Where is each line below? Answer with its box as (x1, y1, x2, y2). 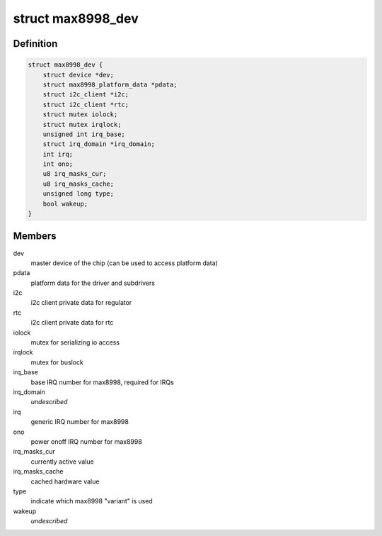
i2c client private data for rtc (30, 318, 114, 327)
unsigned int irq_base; (42, 130, 125, 138)
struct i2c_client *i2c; (42, 91, 129, 99)
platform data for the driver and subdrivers (30, 279, 156, 287)
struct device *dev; (42, 71, 115, 79)
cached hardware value (30, 477, 100, 486)
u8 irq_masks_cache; (42, 179, 115, 188)
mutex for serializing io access (30, 338, 120, 347)
